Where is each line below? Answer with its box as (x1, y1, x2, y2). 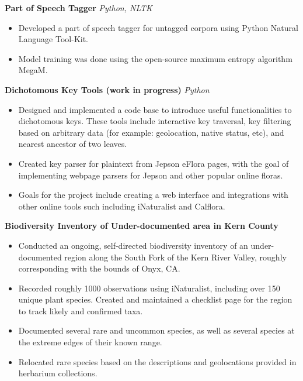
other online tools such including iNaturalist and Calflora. (18, 200, 225, 212)
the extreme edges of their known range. (18, 336, 162, 348)
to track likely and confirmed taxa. (18, 304, 143, 317)
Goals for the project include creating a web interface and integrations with (18, 188, 288, 201)
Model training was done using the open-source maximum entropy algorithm (18, 52, 292, 64)
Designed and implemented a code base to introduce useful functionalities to (18, 103, 292, 115)
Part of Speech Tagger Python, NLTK (5, 2, 152, 13)
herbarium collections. (18, 367, 97, 379)
